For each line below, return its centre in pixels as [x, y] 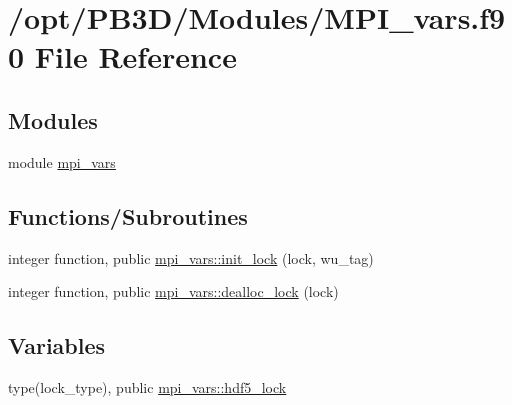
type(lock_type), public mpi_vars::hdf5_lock [147, 386]
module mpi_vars [62, 161]
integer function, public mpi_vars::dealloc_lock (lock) [173, 291]
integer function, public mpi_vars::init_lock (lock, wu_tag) [191, 257]
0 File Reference [122, 56]
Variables [57, 345]
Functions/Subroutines [128, 215]
